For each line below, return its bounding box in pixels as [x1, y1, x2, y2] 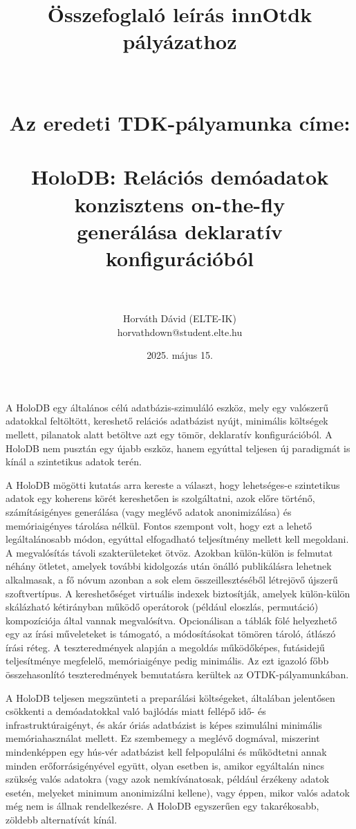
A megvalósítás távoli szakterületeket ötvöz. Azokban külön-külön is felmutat [6, 545, 333, 559]
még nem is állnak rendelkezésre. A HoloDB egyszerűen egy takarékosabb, [6, 799, 319, 813]
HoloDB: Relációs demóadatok [30, 162, 329, 191]
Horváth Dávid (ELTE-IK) [123, 311, 236, 325]
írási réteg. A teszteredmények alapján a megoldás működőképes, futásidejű [6, 640, 325, 654]
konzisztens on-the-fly [74, 189, 285, 218]
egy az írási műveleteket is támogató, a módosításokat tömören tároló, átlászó [6, 626, 336, 641]
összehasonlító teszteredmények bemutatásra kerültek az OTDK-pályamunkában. [6, 667, 349, 682]
